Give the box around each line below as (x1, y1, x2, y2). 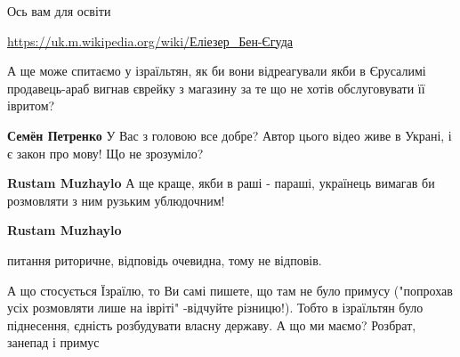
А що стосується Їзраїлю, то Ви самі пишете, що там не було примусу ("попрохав (7, 280, 453, 299)
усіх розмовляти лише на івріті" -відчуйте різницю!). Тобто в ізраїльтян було (7, 298, 424, 317)
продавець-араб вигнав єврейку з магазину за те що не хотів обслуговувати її (7, 78, 425, 97)
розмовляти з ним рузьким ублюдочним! (7, 191, 225, 209)
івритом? (7, 96, 55, 115)
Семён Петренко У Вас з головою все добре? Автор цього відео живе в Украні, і (7, 126, 452, 144)
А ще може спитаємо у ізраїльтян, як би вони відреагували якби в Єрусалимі (7, 61, 426, 80)
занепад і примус (7, 333, 100, 352)
